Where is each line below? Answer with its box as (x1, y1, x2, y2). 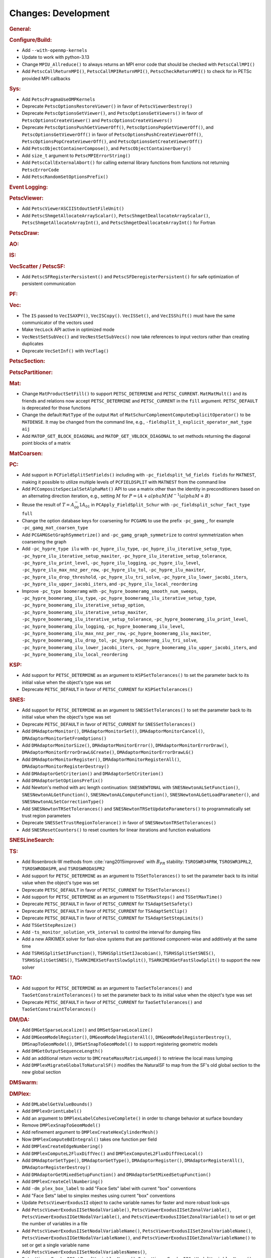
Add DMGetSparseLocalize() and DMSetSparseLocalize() (22, 1027, 153, 1033)
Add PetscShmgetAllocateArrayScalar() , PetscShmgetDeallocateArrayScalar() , (22, 212, 210, 218)
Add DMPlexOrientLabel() (22, 1108, 82, 1114)
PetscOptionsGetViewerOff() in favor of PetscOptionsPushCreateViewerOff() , (22, 131, 203, 137)
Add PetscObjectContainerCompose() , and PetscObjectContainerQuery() (22, 145, 192, 151)
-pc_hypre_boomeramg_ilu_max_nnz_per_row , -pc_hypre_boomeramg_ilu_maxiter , (22, 631, 211, 636)
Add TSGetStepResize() (22, 922, 77, 928)
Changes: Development (9, 8, 110, 19)
